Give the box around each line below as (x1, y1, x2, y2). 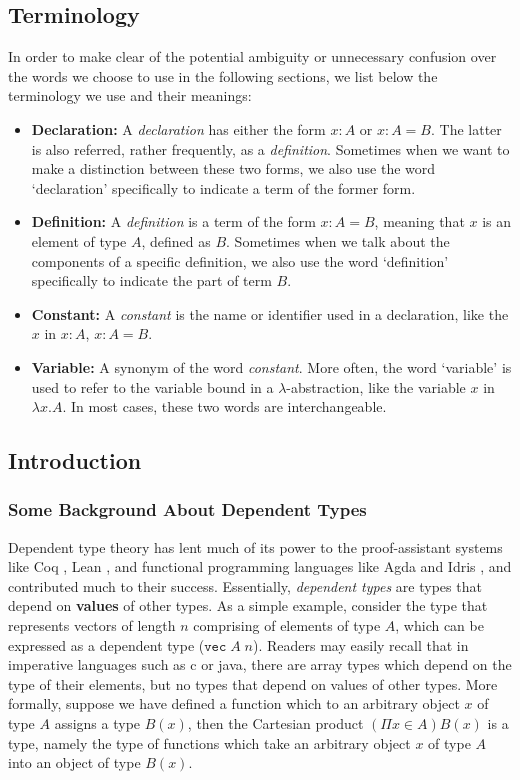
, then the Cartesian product (187, 713, 364, 734)
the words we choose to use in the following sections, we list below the (8, 65, 438, 86)
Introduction (8, 445, 142, 476)
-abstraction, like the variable (286, 376, 466, 397)
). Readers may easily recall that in (253, 634, 469, 655)
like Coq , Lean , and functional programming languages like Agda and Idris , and (8, 556, 512, 577)
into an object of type (8, 752, 141, 773)
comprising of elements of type (193, 615, 381, 636)
